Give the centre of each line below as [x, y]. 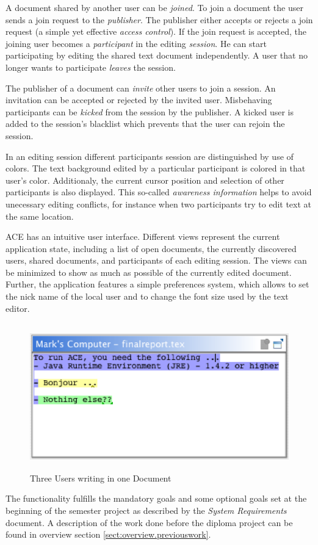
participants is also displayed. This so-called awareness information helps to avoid [159, 192]
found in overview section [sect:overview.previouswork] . [108, 534]
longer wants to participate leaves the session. [91, 67]
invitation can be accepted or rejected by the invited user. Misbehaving [139, 100]
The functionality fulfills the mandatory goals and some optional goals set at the [156, 498]
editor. [18, 308]
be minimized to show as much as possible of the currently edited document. [149, 272]
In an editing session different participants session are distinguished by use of [150, 156]
